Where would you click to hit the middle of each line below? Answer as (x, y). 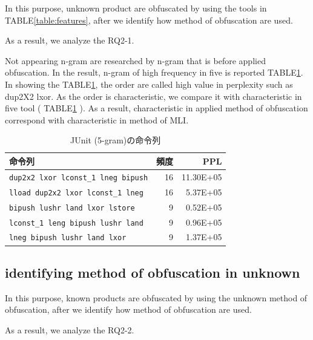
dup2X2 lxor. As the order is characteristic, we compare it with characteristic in (153, 96)
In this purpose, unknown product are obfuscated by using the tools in (136, 8)
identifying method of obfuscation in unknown (153, 272)
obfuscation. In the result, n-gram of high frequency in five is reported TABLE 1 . (154, 72)
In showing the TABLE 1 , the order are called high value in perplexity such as (149, 84)
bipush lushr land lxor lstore (72, 208)
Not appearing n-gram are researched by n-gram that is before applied (135, 60)
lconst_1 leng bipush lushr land (76, 223)
